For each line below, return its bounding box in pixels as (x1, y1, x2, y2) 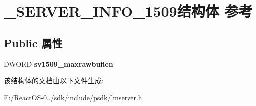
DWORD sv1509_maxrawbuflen (4, 58, 113, 69)
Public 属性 (4, 35, 63, 50)
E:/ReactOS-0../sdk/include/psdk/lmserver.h (4, 92, 142, 102)
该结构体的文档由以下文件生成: (4, 75, 104, 86)
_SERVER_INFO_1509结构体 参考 (4, 1, 253, 21)
